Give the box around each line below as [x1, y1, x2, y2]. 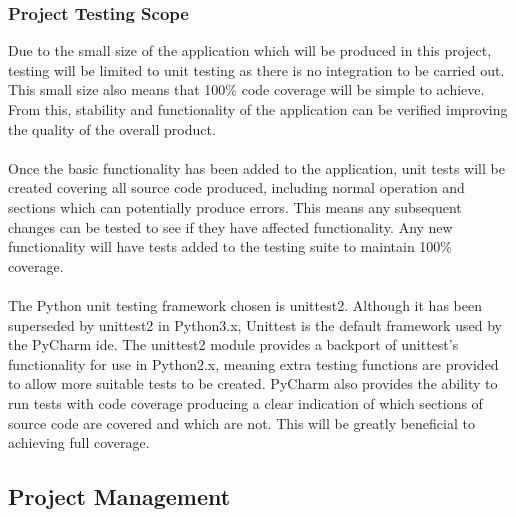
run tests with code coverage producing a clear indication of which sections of [8, 392, 483, 413]
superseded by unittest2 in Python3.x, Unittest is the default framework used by [8, 314, 502, 335]
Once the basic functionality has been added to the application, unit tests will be [8, 157, 505, 178]
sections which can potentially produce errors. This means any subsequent [8, 196, 462, 217]
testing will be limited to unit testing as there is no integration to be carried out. [8, 59, 505, 80]
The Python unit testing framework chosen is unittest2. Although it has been [8, 294, 482, 315]
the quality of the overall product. [8, 118, 216, 139]
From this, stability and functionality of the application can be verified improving [8, 99, 508, 119]
